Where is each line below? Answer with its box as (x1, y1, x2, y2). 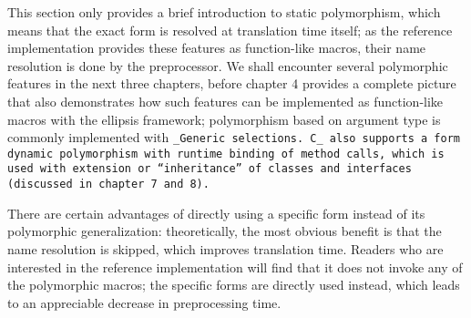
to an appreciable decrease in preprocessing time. (7, 292, 282, 312)
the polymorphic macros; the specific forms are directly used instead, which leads (7, 275, 460, 294)
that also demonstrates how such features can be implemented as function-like (7, 91, 444, 110)
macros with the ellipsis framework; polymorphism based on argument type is (7, 109, 441, 128)
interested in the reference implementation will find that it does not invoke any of (7, 257, 463, 276)
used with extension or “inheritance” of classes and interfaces (7, 162, 412, 176)
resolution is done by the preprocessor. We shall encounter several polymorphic (7, 56, 448, 75)
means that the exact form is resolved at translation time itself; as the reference (7, 20, 453, 39)
